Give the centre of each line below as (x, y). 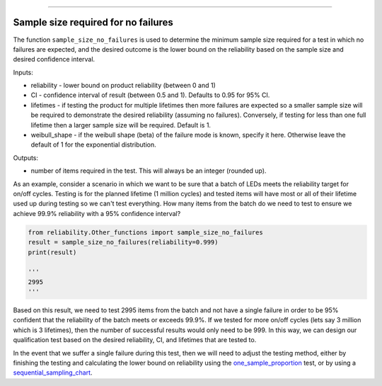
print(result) (52, 252)
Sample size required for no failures (93, 22)
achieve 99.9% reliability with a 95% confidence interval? (97, 213)
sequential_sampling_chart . (53, 373)
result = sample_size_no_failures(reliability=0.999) (123, 242)
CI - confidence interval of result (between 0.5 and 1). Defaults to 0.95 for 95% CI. (150, 95)
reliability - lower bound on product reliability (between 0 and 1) (123, 86)
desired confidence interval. (54, 59)
